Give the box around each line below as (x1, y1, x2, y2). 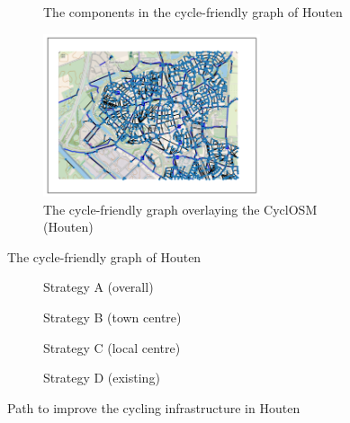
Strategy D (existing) (43, 368, 160, 387)
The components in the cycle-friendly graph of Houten (43, 3, 343, 21)
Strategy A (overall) (43, 278, 154, 296)
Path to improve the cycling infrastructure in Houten (7, 398, 301, 417)
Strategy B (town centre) (43, 308, 182, 327)
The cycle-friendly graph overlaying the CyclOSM (43, 199, 318, 218)
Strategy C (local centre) (43, 338, 181, 357)
